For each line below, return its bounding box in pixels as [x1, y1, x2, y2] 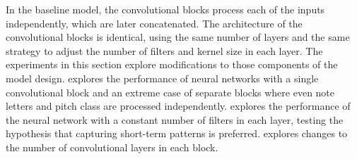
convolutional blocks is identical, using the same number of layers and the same [6, 30, 350, 44]
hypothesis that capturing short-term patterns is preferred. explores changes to [6, 126, 348, 141]
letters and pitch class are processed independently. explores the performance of [6, 98, 351, 113]
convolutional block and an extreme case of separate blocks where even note [6, 84, 335, 99]
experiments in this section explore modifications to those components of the [6, 57, 338, 72]
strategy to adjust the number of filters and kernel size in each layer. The [6, 43, 323, 58]
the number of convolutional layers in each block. [6, 139, 218, 154]
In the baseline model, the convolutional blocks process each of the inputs [6, 2, 325, 16]
